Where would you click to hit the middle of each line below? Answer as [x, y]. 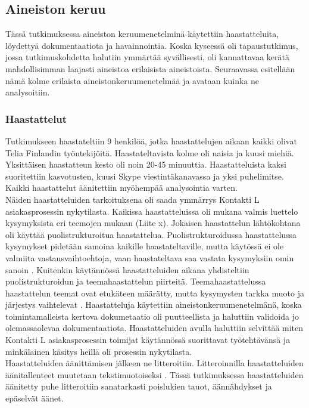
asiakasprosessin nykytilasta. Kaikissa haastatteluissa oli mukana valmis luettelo [152, 211]
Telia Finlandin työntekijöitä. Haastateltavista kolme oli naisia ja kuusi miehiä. [150, 152]
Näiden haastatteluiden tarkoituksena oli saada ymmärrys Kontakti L [132, 199]
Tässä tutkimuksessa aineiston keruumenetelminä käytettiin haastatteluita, [142, 34]
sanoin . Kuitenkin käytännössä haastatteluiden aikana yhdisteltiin [127, 269]
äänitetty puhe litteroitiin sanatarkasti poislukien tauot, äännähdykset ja [139, 386]
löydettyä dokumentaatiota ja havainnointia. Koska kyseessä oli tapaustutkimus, [152, 45]
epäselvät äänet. [35, 398]
